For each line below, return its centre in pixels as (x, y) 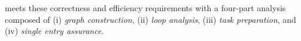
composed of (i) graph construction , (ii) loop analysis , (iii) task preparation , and (150, 19)
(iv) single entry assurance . (54, 31)
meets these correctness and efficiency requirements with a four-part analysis (145, 8)
